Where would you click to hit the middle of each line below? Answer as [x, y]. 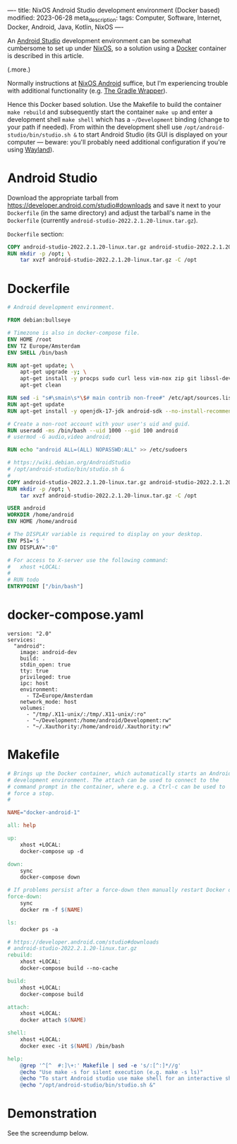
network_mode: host [49, 702]
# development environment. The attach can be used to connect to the [113, 780]
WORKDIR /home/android [41, 515]
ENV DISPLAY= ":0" [33, 547]
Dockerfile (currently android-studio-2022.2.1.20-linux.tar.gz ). [103, 220]
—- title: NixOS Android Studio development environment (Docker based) [114, 10]
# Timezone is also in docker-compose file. [74, 333]
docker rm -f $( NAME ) [51, 910]
